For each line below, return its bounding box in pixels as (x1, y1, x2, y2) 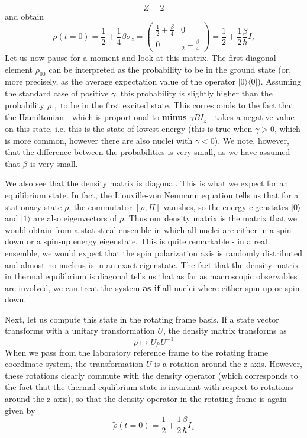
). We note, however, (214, 134, 289, 146)
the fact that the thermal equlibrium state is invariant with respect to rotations (5, 381, 293, 393)
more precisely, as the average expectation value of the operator (5, 75, 235, 88)
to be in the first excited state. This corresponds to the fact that (60, 98, 294, 111)
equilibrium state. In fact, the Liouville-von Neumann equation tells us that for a (5, 188, 299, 201)
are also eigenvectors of (33, 212, 117, 224)
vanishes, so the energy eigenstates (163, 200, 289, 212)
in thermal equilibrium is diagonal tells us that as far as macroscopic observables (5, 270, 298, 282)
